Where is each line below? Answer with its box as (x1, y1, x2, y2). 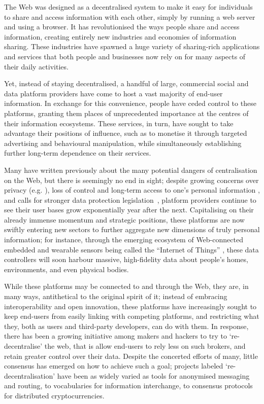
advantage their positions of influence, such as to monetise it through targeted (4, 128, 247, 138)
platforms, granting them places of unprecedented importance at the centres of (4, 107, 249, 118)
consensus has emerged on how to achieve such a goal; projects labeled (4, 360, 223, 371)
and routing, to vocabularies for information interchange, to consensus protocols (4, 380, 253, 391)
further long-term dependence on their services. (4, 148, 151, 158)
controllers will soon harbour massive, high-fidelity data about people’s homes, (4, 254, 248, 265)
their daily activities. (4, 61, 69, 71)
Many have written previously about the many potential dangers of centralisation (4, 164, 257, 175)
